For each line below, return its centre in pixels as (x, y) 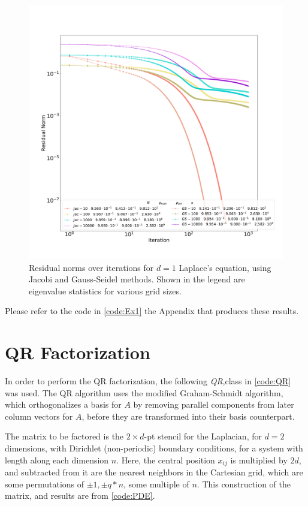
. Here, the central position (166, 460)
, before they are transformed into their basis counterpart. (188, 416)
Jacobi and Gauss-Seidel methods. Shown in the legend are (137, 279)
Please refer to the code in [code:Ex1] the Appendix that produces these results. (152, 311)
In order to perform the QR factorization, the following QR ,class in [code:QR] (148, 381)
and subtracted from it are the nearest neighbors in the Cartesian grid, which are (154, 472)
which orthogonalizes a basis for (63, 404)
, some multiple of (156, 484)
